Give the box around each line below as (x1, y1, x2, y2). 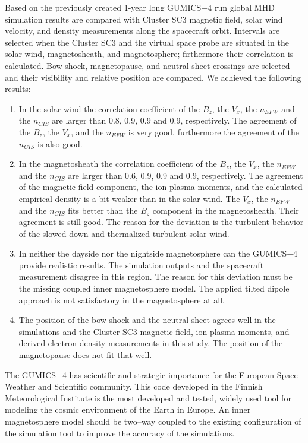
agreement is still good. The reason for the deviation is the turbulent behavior (18, 216, 304, 228)
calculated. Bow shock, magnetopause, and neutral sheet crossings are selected (5, 59, 290, 71)
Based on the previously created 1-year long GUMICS (5, 1, 202, 13)
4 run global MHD (208, 1, 275, 13)
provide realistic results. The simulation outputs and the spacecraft (18, 258, 264, 271)
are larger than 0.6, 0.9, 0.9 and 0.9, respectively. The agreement (68, 169, 303, 181)
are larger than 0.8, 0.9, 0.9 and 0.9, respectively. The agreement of (52, 114, 297, 126)
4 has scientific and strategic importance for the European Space (62, 368, 298, 381)
